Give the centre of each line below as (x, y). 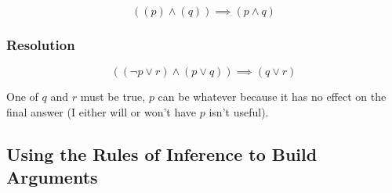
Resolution (41, 44)
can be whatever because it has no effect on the (272, 96)
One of (22, 96)
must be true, (113, 96)
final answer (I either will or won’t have (102, 111)
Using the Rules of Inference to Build (162, 154)
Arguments (52, 177)
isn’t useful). (239, 111)
